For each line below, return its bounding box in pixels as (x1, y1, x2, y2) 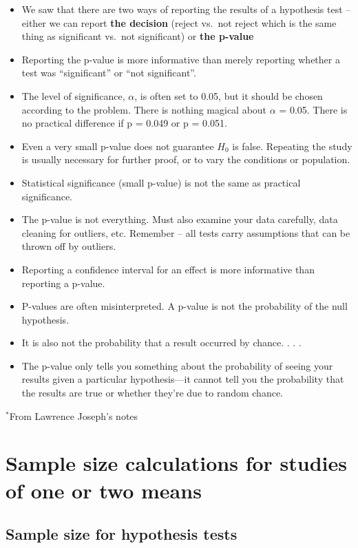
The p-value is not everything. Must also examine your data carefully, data (21, 212, 338, 226)
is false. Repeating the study (232, 138, 352, 153)
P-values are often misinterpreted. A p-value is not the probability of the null (21, 299, 348, 313)
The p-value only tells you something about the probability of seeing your (21, 358, 333, 372)
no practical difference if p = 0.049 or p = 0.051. (21, 116, 227, 130)
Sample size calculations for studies (6, 449, 347, 477)
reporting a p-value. (21, 275, 105, 290)
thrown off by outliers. (21, 239, 116, 253)
